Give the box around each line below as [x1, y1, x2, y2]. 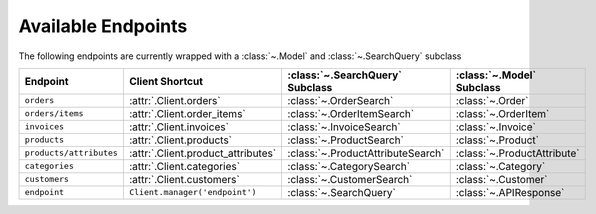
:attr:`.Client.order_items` [128, 106, 246, 120]
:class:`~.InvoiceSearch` [287, 120, 401, 134]
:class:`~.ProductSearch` [287, 133, 405, 147]
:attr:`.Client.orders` [128, 93, 221, 107]
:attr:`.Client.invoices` [128, 120, 230, 134]
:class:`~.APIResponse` [455, 185, 565, 199]
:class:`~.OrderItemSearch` [287, 106, 415, 120]
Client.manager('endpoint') [128, 187, 257, 198]
